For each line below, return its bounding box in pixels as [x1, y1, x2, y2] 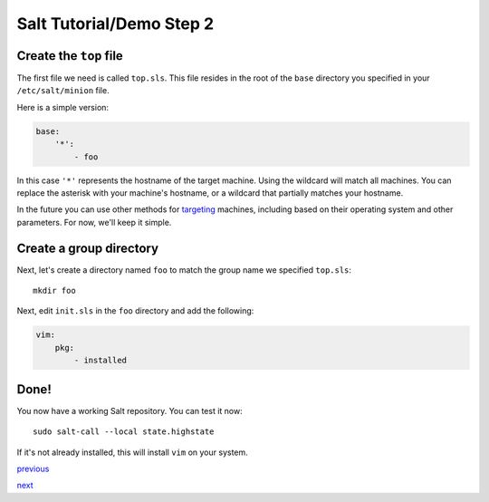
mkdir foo [33, 285, 76, 296]
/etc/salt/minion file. [16, 85, 110, 96]
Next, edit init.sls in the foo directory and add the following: [16, 305, 254, 316]
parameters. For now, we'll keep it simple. [16, 217, 172, 227]
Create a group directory [16, 240, 158, 256]
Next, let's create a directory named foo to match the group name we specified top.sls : [16, 264, 352, 275]
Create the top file [16, 48, 124, 63]
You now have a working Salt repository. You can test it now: [16, 405, 244, 416]
